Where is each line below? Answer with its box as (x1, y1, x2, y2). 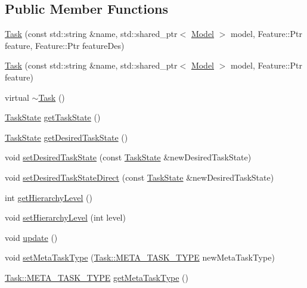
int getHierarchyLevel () (5, 191, 92, 203)
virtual (5, 91, 29, 103)
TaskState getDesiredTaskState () (5, 131, 128, 143)
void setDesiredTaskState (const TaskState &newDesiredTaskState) (5, 151, 252, 163)
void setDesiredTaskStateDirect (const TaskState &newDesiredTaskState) (5, 171, 274, 183)
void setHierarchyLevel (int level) (5, 211, 126, 224)
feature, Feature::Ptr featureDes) (5, 39, 125, 51)
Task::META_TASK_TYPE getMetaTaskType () (5, 271, 189, 283)
